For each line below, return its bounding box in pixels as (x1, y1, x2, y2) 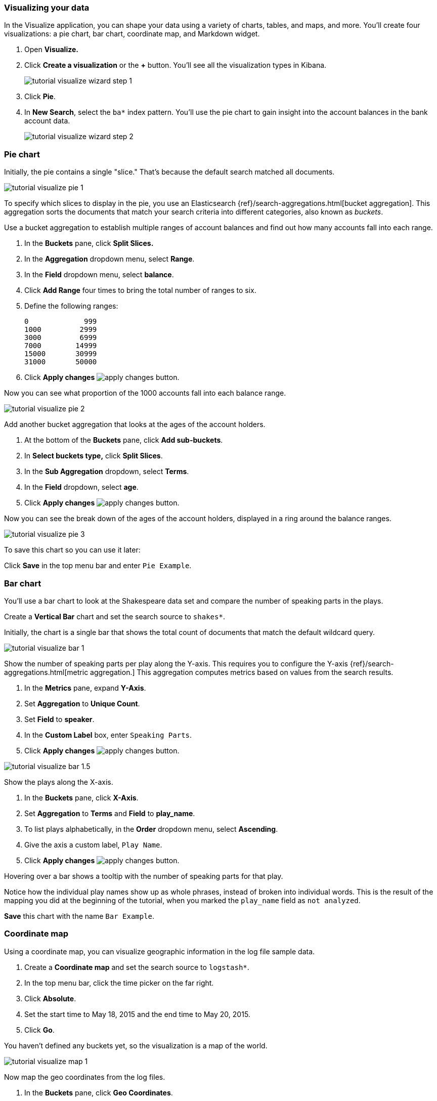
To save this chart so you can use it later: (4, 545, 141, 555)
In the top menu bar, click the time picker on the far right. (24, 978, 214, 987)
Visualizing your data (4, 3, 90, 13)
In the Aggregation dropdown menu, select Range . (24, 255, 195, 264)
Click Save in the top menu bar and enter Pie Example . (4, 561, 192, 570)
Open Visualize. (24, 45, 78, 54)
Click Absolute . (24, 994, 76, 1003)
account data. (24, 116, 70, 125)
